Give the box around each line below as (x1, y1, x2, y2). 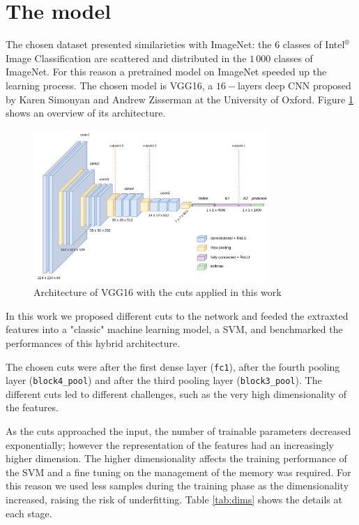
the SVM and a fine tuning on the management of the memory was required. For (6, 464, 351, 479)
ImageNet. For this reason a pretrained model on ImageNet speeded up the (6, 64, 327, 79)
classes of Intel (282, 37, 345, 52)
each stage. (6, 505, 52, 520)
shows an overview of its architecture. (6, 105, 166, 120)
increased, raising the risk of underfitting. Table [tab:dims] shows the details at (6, 491, 342, 506)
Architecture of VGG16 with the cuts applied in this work (33, 285, 282, 300)
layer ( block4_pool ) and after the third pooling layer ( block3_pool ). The (6, 373, 322, 387)
